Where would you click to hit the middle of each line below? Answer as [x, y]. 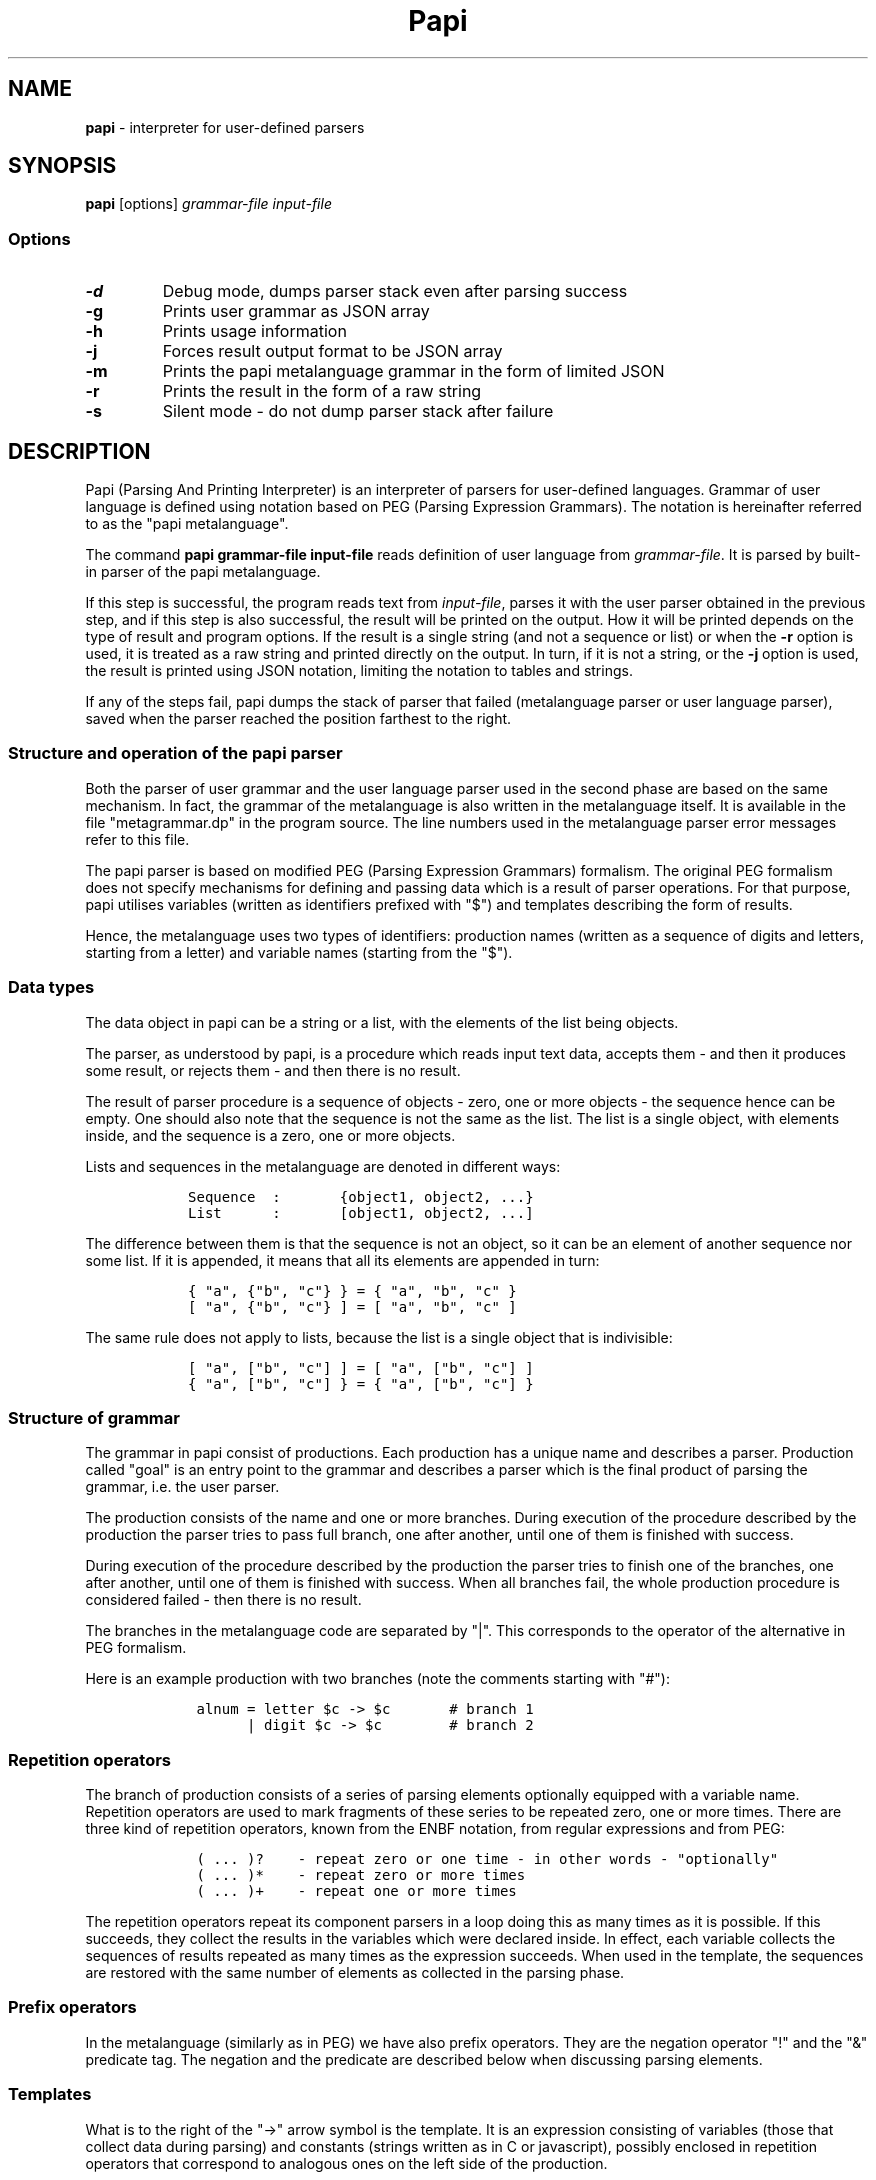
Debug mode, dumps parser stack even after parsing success [395, 291]
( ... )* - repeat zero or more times [361, 1875]
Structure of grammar [94, 1417]
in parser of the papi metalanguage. [203, 572]
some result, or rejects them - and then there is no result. [273, 1070]
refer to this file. [137, 839]
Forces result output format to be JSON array [332, 351]
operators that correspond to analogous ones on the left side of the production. [346, 2163]
